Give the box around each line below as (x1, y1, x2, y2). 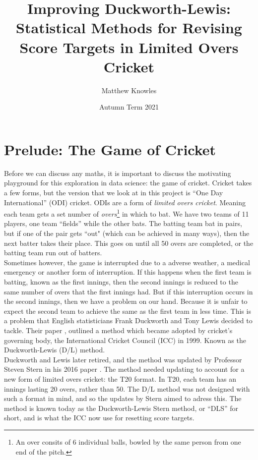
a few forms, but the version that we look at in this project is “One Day (4, 187, 223, 197)
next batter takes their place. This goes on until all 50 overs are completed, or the (4, 237, 254, 248)
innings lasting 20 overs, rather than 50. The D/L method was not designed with (4, 383, 250, 394)
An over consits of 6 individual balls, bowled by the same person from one (15, 436, 241, 447)
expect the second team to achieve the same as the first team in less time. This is (4, 305, 251, 316)
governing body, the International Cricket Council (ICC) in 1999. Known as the (4, 335, 246, 345)
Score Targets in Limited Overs (19, 37, 239, 57)
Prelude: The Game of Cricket (4, 139, 216, 159)
